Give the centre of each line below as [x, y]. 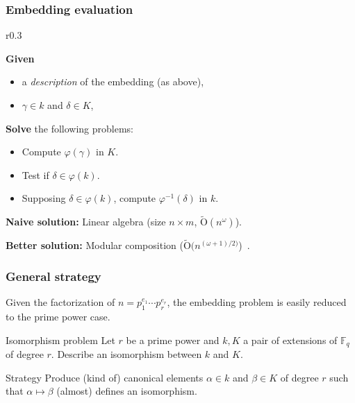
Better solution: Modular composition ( [94, 245]
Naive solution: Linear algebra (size [86, 222]
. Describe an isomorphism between [126, 354]
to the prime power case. [58, 317]
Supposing [44, 198]
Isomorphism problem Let [60, 340]
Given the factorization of [60, 302]
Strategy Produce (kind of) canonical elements [105, 377]
